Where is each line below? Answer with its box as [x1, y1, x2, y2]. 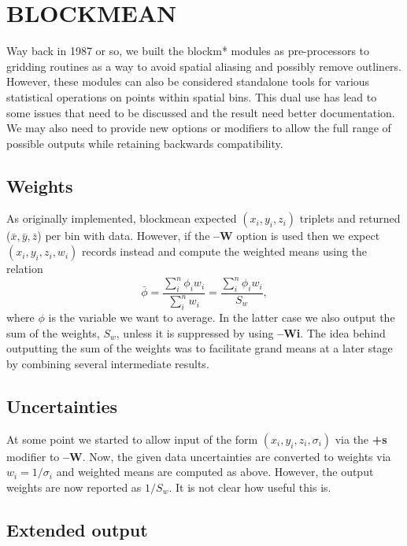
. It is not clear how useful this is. [168, 478, 331, 495]
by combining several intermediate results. [6, 355, 209, 371]
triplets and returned [299, 210, 401, 227]
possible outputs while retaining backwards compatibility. [6, 135, 283, 151]
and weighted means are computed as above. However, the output [56, 463, 374, 480]
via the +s [335, 430, 387, 447]
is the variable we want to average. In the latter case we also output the [48, 309, 395, 326]
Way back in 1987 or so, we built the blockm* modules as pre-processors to [6, 42, 370, 59]
